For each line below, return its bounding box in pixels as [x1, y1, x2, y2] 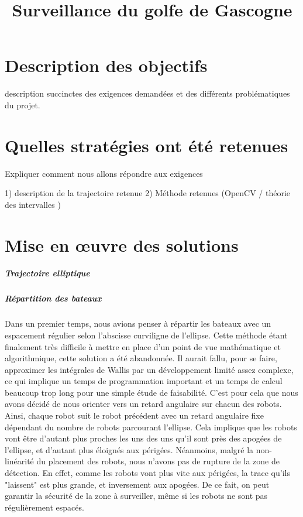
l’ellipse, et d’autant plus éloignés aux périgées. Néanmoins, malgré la [5, 443, 254, 456]
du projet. [5, 98, 40, 111]
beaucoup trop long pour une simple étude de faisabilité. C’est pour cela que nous [5, 386, 298, 398]
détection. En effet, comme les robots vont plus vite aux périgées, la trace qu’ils [5, 467, 290, 479]
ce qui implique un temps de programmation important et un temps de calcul [5, 375, 283, 387]
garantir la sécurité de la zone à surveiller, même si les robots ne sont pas [5, 489, 268, 502]
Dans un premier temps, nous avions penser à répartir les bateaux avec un [5, 317, 271, 330]
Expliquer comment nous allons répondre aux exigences [5, 167, 203, 179]
